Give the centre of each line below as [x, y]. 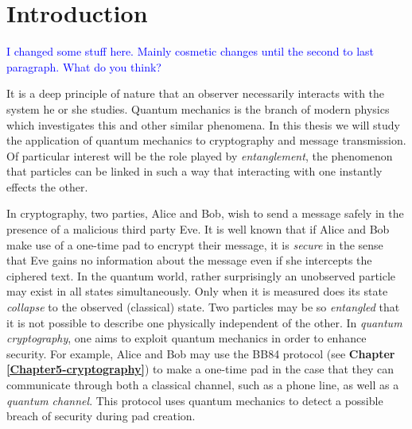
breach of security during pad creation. [101, 416]
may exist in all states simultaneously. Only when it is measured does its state [197, 291]
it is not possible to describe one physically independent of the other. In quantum [204, 322]
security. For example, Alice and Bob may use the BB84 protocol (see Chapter [201, 353]
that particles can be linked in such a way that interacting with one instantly [194, 171]
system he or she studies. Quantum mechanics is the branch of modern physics [198, 108]
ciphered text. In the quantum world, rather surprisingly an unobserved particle [201, 275]
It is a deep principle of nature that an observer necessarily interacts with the [196, 93]
